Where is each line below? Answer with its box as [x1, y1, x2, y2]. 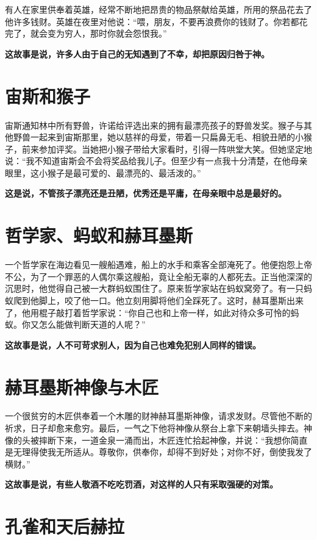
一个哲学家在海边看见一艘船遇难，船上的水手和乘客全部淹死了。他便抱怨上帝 [5, 258, 312, 271]
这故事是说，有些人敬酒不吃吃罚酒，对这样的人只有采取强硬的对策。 [5, 478, 278, 491]
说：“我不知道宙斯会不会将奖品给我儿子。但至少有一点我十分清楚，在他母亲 [5, 154, 308, 167]
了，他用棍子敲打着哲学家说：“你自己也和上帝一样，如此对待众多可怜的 [5, 306, 291, 319]
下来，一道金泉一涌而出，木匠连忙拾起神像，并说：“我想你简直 [55, 433, 308, 446]
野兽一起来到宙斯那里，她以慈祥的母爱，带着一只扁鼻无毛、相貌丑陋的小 [13, 131, 304, 143]
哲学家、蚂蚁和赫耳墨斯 [5, 223, 193, 248]
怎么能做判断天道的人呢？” [38, 318, 146, 331]
